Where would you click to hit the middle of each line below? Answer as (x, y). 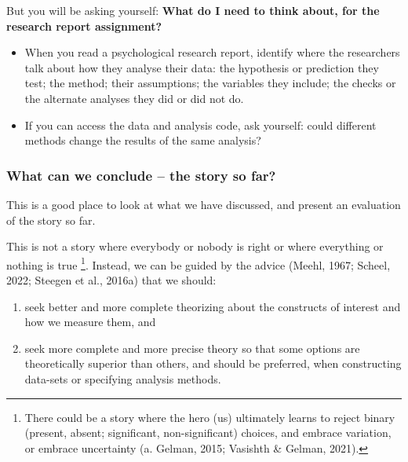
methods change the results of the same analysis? (143, 140)
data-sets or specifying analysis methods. (123, 378)
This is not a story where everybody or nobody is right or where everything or (195, 246)
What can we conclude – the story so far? (141, 175)
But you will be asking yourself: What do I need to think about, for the (193, 10)
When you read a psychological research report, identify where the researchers (212, 52)
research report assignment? (84, 26)
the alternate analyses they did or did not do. (134, 98)
